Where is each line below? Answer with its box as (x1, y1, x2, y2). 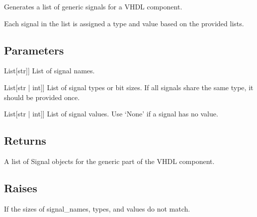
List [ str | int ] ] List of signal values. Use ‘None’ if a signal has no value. (4, 108, 218, 119)
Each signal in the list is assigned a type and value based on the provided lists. (4, 18, 244, 28)
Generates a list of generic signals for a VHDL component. (4, 1, 182, 11)
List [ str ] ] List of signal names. (4, 65, 95, 76)
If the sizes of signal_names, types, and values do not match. (4, 203, 190, 214)
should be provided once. (4, 92, 80, 102)
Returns (4, 133, 46, 148)
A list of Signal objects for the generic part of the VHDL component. (4, 156, 215, 166)
